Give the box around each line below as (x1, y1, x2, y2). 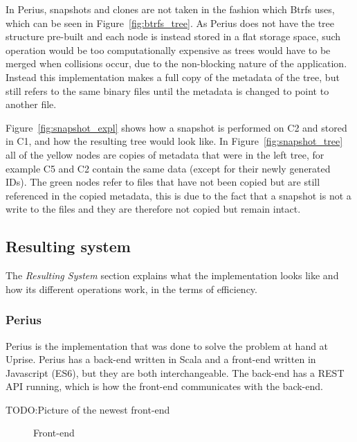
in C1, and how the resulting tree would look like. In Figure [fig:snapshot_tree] (6, 134, 343, 148)
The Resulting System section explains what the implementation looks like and (6, 268, 339, 283)
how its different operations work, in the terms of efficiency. (6, 281, 257, 296)
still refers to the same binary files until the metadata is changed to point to (6, 83, 329, 98)
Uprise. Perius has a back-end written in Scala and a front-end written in (6, 352, 316, 366)
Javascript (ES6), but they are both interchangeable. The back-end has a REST (6, 365, 345, 380)
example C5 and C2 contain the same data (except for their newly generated (6, 161, 331, 175)
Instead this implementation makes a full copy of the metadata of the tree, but (6, 69, 340, 84)
